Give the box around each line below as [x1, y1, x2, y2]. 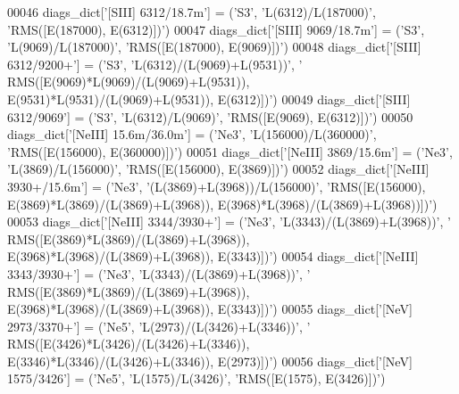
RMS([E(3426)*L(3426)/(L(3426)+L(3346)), [7, 334, 250, 353]
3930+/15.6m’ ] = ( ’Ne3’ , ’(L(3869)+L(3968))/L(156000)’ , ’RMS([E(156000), [7, 176, 426, 195]
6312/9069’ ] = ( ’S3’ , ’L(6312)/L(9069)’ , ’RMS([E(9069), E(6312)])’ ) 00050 [7, 107, 413, 126]
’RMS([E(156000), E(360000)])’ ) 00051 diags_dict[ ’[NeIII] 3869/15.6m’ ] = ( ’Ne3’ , [7, 142, 453, 160]
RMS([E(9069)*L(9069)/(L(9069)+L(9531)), [7, 72, 250, 91]
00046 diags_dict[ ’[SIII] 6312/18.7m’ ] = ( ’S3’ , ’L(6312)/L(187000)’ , [7, 3, 376, 21]
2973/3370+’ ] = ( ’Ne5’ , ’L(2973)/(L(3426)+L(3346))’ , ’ [7, 316, 311, 335]
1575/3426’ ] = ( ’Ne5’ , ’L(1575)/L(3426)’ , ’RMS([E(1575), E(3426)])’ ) [7, 369, 386, 388]
